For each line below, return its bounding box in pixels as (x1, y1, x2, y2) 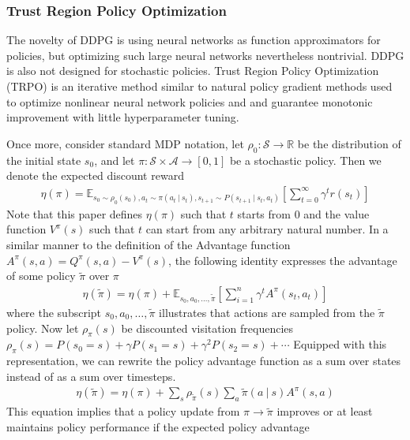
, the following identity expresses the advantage (168, 252, 397, 268)
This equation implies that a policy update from (6, 403, 240, 419)
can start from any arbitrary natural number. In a (145, 221, 389, 237)
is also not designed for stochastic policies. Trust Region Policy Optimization (6, 62, 379, 79)
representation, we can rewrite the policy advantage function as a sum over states (6, 352, 401, 369)
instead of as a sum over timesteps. (6, 367, 176, 384)
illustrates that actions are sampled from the (159, 304, 375, 321)
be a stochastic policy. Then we (229, 151, 382, 168)
